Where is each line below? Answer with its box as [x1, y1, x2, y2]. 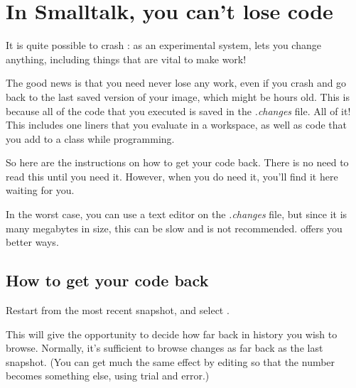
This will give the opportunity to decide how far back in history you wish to [6, 326, 338, 341]
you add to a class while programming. [6, 131, 175, 146]
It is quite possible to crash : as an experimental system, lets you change [6, 38, 321, 53]
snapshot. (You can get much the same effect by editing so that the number [6, 354, 335, 369]
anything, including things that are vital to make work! [6, 51, 247, 66]
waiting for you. [6, 183, 75, 198]
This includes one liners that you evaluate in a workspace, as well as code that [6, 117, 347, 132]
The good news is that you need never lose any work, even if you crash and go [6, 75, 347, 90]
